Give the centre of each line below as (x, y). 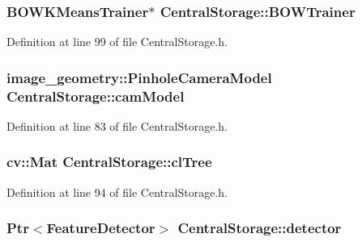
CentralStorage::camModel (96, 96)
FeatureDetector (101, 228)
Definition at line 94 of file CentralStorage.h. (117, 192)
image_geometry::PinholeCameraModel (139, 77)
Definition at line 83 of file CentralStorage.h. (117, 125)
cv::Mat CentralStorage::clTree (109, 162)
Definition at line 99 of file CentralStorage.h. (117, 42)
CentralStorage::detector (260, 228)
